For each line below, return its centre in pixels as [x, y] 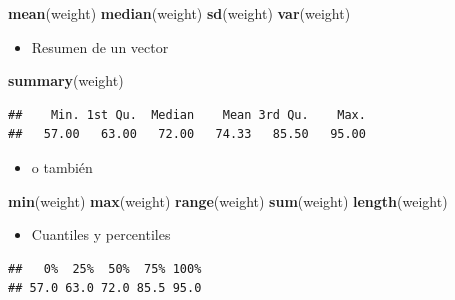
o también [62, 166]
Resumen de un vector [100, 46]
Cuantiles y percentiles [101, 234]
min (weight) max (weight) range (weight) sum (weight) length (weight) [228, 200]
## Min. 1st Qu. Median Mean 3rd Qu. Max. [187, 114]
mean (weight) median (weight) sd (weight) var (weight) [179, 13]
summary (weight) [66, 80]
